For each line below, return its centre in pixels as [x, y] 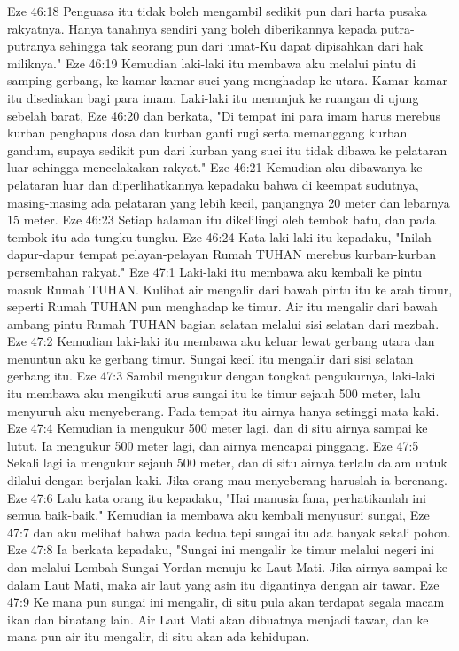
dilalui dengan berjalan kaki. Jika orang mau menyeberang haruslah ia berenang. [227, 480]
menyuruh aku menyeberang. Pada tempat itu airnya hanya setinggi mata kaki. [223, 410]
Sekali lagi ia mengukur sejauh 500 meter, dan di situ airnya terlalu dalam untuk [227, 463]
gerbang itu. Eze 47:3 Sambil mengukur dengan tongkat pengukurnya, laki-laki [222, 376]
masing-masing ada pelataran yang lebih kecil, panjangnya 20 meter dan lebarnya [229, 202]
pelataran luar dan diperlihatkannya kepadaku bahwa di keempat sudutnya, [213, 184]
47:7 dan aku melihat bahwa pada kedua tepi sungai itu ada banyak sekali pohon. [229, 532]
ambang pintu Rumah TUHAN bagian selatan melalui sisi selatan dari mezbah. [223, 323]
